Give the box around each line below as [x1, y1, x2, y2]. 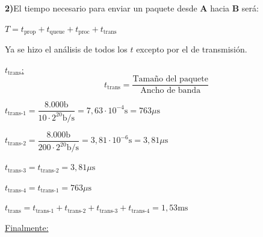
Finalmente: [5, 221, 49, 233]
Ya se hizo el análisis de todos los [5, 43, 128, 55]
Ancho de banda [140, 86, 201, 95]
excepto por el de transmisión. [136, 43, 247, 55]
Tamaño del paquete [132, 75, 208, 84]
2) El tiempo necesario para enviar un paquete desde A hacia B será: [5, 2, 259, 14]
